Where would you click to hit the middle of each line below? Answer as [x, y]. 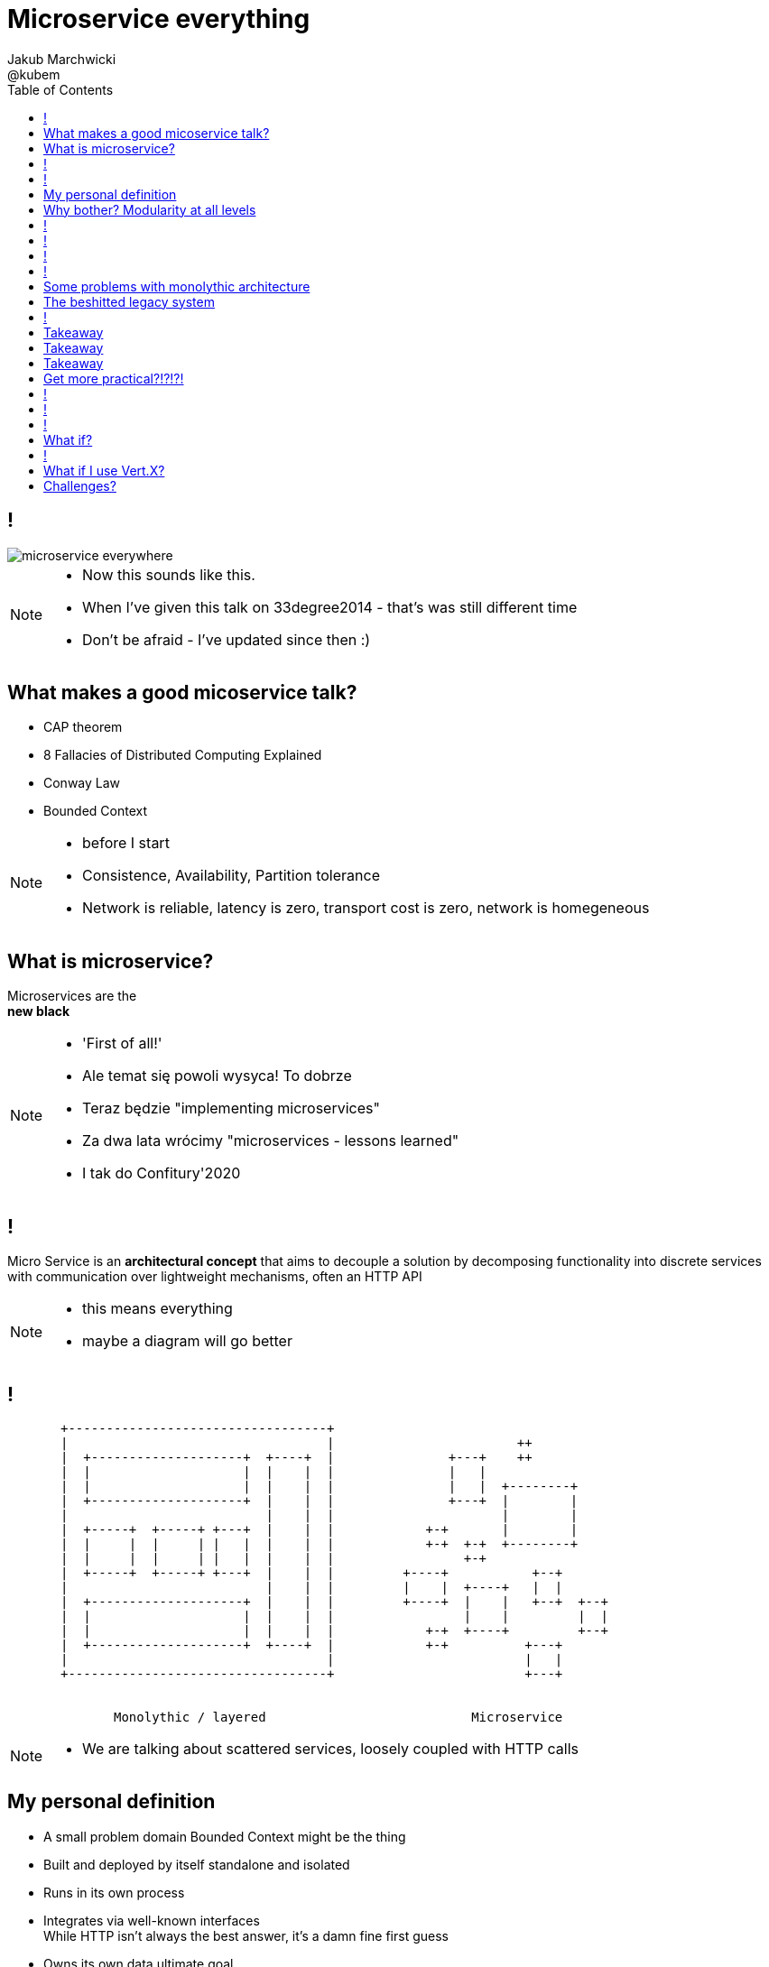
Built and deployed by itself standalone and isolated [197, 1864]
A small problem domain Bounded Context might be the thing [225, 1836]
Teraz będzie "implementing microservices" [231, 1108]
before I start [126, 843]
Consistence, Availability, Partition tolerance [231, 876]
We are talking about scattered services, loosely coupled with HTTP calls [330, 1748]
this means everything [158, 1309]
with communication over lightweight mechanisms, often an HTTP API [215, 1277]
